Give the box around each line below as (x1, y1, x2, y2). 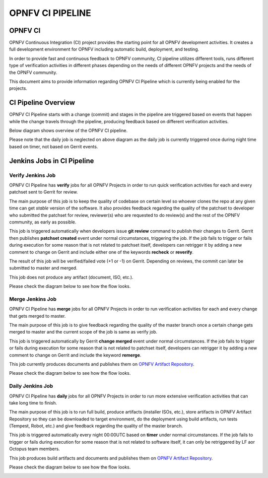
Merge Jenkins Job (9, 295, 57, 302)
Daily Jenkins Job (9, 383, 53, 390)
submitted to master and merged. (9, 265, 78, 271)
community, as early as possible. (9, 219, 76, 225)
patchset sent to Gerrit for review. (9, 189, 78, 195)
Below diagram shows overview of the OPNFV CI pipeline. (9, 128, 128, 134)
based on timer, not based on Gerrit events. (9, 143, 98, 149)
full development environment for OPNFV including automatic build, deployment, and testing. (9, 46, 200, 52)
